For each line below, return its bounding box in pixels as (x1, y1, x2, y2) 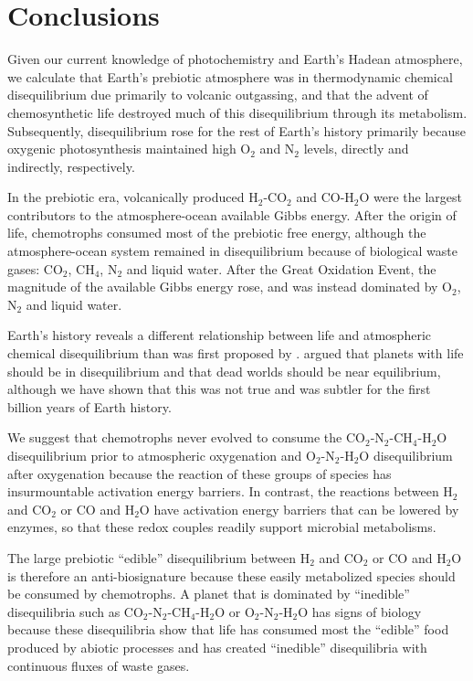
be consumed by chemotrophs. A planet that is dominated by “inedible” (7, 584, 410, 603)
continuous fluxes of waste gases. (7, 655, 190, 675)
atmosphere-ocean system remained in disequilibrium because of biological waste (7, 241, 457, 261)
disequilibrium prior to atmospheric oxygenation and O (7, 446, 316, 464)
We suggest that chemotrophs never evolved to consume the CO (7, 428, 365, 447)
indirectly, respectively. (7, 156, 135, 176)
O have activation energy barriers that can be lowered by (139, 499, 459, 518)
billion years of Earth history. (7, 397, 172, 416)
